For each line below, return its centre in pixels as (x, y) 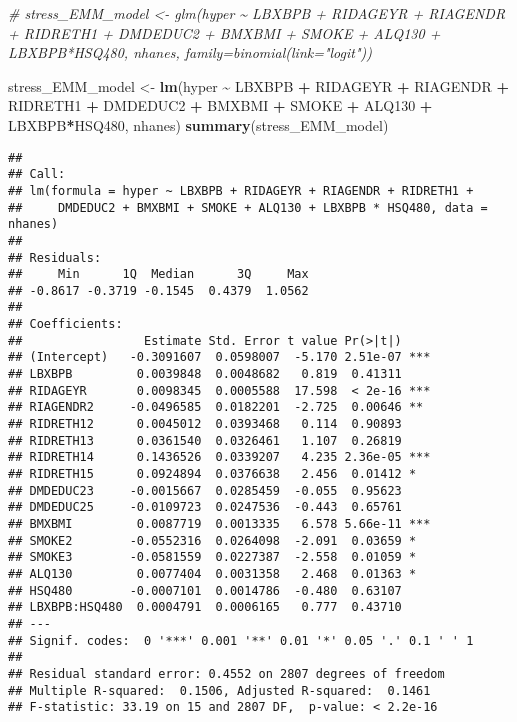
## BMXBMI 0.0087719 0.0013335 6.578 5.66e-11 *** (219, 524)
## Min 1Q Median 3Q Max (158, 274)
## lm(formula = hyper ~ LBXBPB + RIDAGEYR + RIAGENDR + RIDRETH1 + (241, 190)
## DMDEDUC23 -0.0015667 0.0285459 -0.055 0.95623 (205, 490)
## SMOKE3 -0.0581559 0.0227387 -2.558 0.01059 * (212, 557)
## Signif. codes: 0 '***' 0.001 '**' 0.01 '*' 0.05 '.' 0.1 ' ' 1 (241, 640)
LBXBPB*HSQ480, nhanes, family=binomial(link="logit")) (190, 52)
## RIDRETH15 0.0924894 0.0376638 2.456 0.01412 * (212, 474)
